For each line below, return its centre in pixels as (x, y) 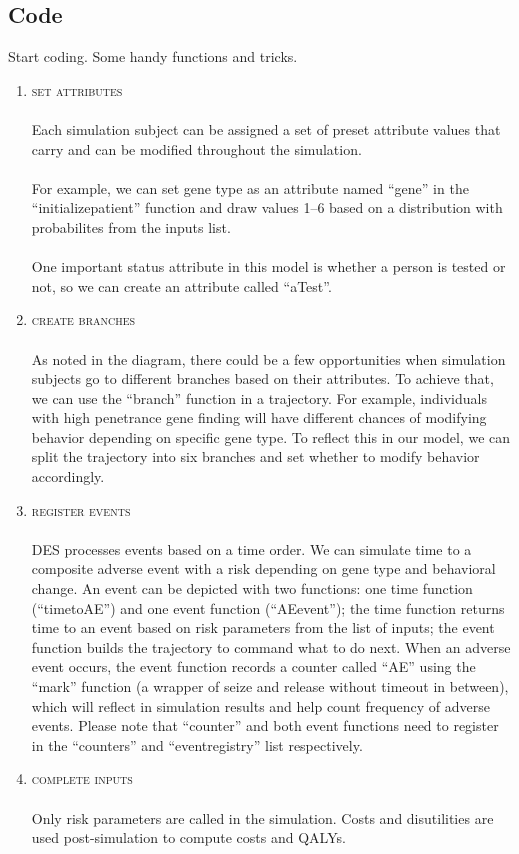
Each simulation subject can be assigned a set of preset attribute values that (266, 128)
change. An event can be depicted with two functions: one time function (252, 588)
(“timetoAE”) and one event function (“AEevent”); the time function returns (268, 607)
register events (81, 509)
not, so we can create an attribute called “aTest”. (181, 285)
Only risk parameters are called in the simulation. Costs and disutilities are (262, 817)
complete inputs (82, 778)
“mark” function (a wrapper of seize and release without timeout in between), (270, 686)
